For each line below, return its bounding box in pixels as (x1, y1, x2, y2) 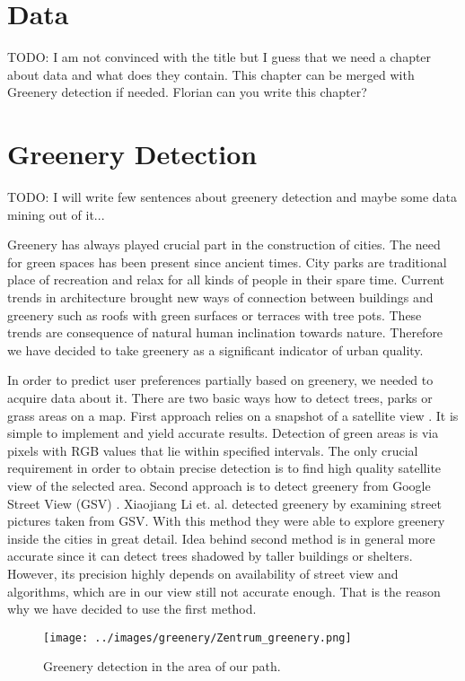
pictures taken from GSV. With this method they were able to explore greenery (7, 511, 445, 530)
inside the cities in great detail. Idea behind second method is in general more (7, 528, 435, 547)
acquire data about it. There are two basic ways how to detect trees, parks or (7, 388, 433, 406)
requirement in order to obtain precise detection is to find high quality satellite (7, 458, 442, 477)
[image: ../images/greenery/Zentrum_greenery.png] (43, 631, 352, 644)
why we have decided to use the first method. (7, 599, 257, 618)
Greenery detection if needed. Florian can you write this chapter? (7, 83, 367, 101)
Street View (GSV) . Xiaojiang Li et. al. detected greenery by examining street (7, 493, 442, 512)
